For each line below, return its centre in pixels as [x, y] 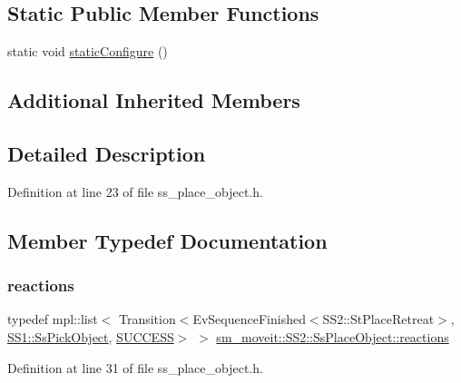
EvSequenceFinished [249, 319]
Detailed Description [107, 153]
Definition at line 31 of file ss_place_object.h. [135, 367]
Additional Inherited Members [154, 100]
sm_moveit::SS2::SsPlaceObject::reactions [333, 336]
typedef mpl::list [53, 319]
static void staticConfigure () [88, 51]
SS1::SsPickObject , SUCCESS [91, 336]
